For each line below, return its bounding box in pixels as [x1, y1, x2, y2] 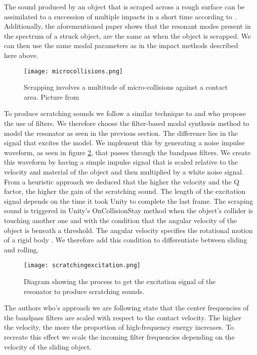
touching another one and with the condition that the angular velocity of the [4, 215, 237, 225]
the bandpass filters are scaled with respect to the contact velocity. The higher [4, 312, 242, 322]
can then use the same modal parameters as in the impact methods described [4, 40, 238, 51]
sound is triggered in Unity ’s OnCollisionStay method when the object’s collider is [4, 205, 253, 216]
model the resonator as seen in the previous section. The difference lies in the [4, 127, 238, 138]
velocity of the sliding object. [4, 341, 92, 352]
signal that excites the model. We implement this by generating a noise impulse [4, 137, 245, 148]
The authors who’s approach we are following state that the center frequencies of [4, 302, 249, 313]
